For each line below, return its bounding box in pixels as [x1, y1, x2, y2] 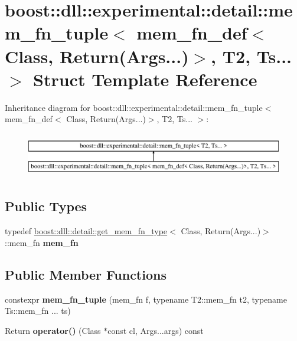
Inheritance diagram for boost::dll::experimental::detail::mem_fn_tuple [5, 101, 263, 113]
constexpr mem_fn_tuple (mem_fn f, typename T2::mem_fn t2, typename [5, 293, 287, 305]
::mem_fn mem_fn [5, 236, 79, 248]
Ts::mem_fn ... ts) [5, 304, 71, 317]
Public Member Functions [5, 265, 167, 283]
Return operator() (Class [5, 324, 101, 336]
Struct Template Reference [33, 67, 257, 91]
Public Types [5, 197, 87, 215]
